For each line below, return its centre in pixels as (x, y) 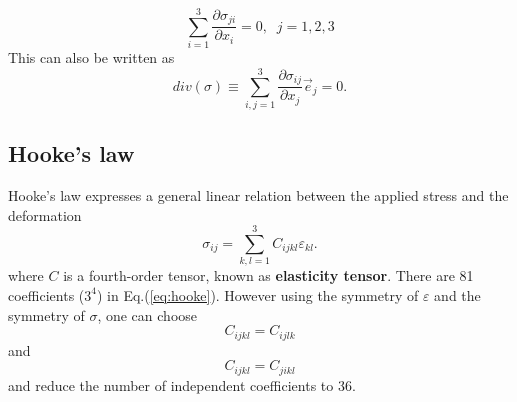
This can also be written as (91, 57)
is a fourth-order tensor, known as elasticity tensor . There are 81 (268, 275)
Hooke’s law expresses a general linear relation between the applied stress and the (258, 195)
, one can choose (147, 314)
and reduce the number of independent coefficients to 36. (182, 384)
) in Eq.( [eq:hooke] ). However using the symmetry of (257, 294)
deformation (45, 214)
